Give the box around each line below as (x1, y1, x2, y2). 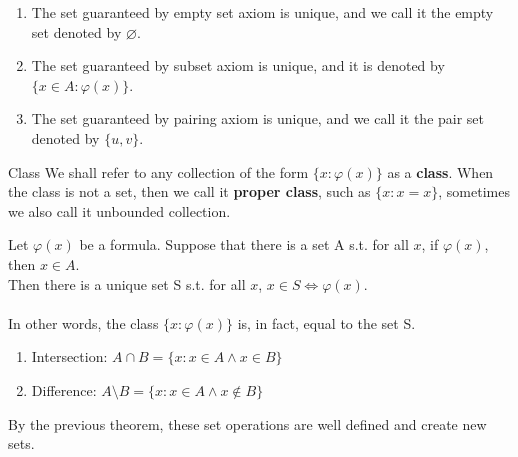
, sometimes (438, 181, 510, 202)
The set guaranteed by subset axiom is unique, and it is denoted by (31, 55, 445, 76)
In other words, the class (8, 312, 159, 333)
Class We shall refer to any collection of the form (8, 161, 309, 182)
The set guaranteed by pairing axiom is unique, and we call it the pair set (31, 108, 485, 129)
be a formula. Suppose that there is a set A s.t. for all (79, 234, 409, 255)
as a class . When (387, 161, 494, 182)
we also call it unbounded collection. (8, 200, 231, 221)
